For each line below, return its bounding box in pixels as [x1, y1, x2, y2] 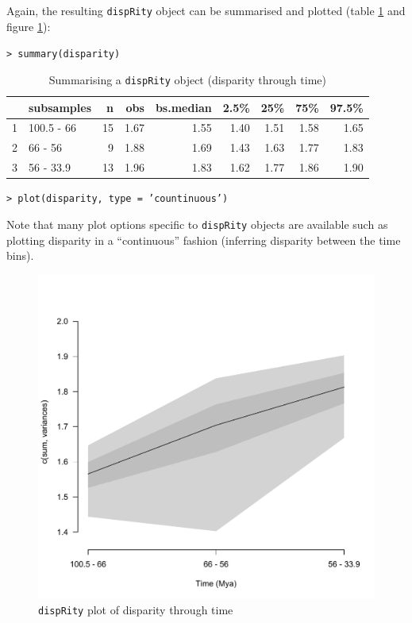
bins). [6, 247, 34, 264]
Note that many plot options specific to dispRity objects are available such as [6, 215, 388, 232]
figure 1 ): [6, 17, 51, 34]
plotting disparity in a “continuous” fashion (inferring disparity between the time [6, 231, 401, 248]
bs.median [155, 99, 212, 115]
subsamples [29, 99, 91, 115]
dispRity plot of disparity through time [38, 602, 233, 618]
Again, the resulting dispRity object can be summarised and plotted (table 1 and [6, 2, 406, 18]
